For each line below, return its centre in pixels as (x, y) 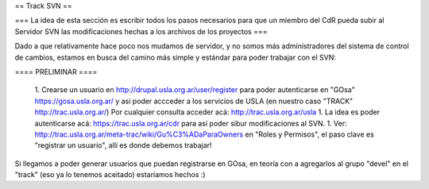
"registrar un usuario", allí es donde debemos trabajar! (123, 145)
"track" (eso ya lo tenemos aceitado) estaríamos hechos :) (110, 175)
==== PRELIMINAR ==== (56, 71)
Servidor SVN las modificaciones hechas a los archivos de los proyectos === (141, 31)
